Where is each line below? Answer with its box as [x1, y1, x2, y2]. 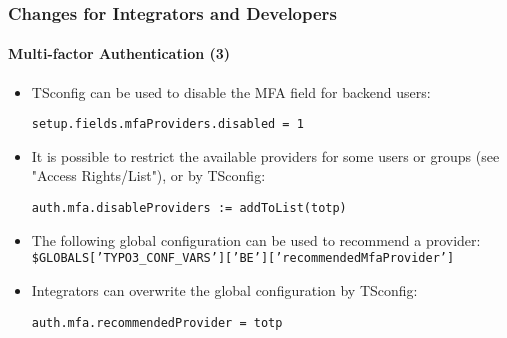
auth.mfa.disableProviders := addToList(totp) [31, 201, 347, 216]
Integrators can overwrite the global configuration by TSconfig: [31, 279, 418, 300]
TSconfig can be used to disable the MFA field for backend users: [31, 81, 431, 102]
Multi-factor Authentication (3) [8, 43, 231, 64]
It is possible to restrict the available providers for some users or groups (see [31, 145, 500, 166]
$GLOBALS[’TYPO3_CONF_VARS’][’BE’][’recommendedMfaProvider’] [31, 251, 455, 266]
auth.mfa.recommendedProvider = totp [31, 315, 283, 330]
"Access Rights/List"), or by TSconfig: [31, 165, 266, 186]
